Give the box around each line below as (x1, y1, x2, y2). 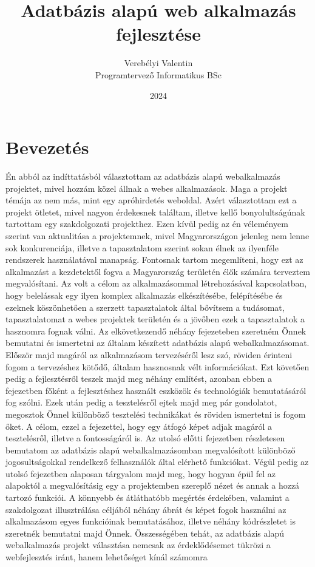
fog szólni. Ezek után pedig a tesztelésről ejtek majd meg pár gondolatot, (5, 396, 277, 409)
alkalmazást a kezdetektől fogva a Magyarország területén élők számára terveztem (5, 265, 311, 277)
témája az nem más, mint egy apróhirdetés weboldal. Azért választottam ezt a (5, 194, 297, 206)
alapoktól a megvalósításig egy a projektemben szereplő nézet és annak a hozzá (5, 479, 300, 492)
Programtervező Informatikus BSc (95, 68, 222, 81)
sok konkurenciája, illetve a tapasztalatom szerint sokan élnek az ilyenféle (5, 241, 279, 254)
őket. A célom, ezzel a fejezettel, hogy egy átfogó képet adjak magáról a (5, 419, 273, 432)
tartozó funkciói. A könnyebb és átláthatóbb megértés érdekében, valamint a (5, 491, 290, 504)
